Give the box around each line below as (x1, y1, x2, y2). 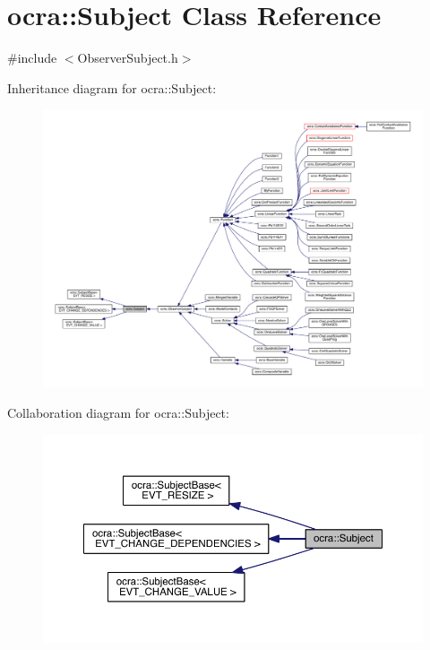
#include (7, 48, 57, 67)
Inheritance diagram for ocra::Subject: (7, 78, 217, 97)
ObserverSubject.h (77, 48, 178, 67)
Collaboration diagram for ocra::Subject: (7, 403, 229, 422)
